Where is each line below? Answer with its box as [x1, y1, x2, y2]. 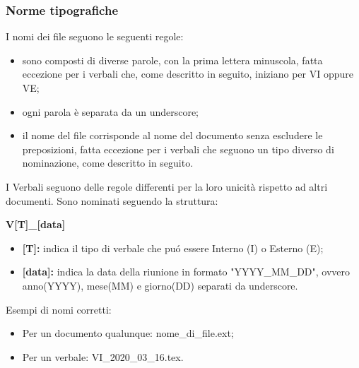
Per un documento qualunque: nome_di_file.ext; [22, 326, 234, 340]
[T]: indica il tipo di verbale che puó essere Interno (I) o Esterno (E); [22, 240, 324, 255]
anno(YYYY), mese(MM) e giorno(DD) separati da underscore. [22, 278, 298, 292]
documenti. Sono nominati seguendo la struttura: [6, 193, 218, 208]
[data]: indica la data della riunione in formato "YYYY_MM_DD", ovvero [22, 264, 351, 279]
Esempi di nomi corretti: [6, 302, 112, 316]
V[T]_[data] [6, 217, 66, 232]
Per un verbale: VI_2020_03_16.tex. [22, 349, 184, 364]
